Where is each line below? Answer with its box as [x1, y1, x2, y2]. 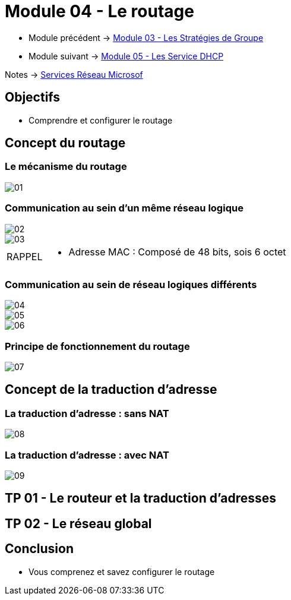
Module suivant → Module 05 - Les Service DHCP [29, 50, 224, 61]
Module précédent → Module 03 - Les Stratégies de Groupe [29, 32, 264, 43]
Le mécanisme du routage [5, 160, 127, 173]
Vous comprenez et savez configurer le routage [29, 566, 215, 577]
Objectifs [5, 90, 61, 105]
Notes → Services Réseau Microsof [5, 69, 143, 80]
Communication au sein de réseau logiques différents [5, 278, 257, 290]
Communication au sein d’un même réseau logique [5, 202, 243, 214]
